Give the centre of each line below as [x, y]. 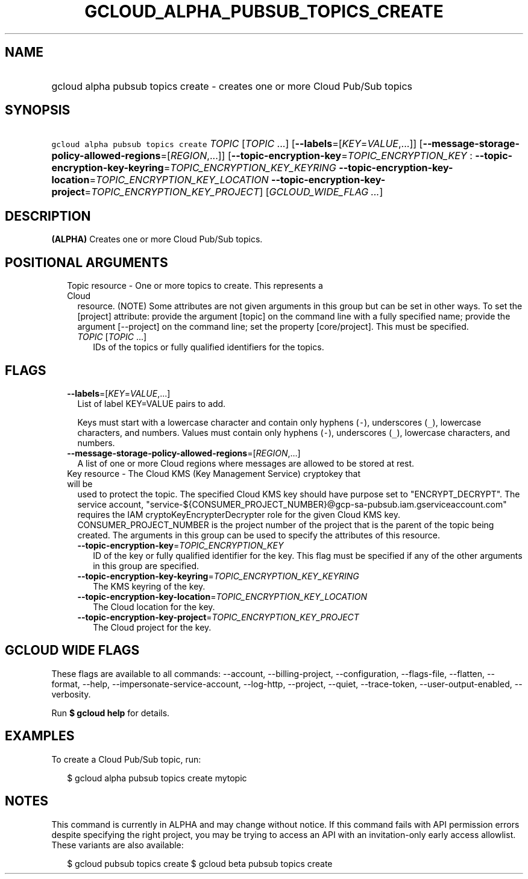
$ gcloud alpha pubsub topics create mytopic [157, 778]
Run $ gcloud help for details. [111, 713]
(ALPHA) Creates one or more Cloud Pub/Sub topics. [157, 239]
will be [80, 484]
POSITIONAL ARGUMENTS [86, 262]
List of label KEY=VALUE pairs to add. [152, 403]
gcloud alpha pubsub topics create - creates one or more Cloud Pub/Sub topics [232, 86]
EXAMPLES [40, 736]
